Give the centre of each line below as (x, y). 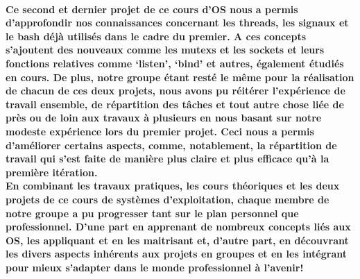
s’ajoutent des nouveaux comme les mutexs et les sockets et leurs (165, 50)
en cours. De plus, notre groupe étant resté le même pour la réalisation (180, 77)
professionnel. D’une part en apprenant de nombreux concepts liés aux (178, 227)
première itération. (52, 172)
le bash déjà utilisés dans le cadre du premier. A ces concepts (156, 36)
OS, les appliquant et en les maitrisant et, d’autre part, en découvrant (177, 240)
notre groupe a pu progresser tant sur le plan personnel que (152, 213)
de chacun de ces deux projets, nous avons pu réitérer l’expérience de (175, 91)
